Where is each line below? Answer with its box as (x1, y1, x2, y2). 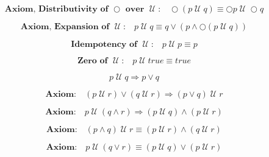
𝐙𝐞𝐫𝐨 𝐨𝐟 (77, 57, 108, 65)
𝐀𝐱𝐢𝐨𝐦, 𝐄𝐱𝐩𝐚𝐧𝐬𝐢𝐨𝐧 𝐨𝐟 (20, 23, 110, 31)
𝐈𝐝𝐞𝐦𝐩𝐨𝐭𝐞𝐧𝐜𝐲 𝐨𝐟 (71, 40, 137, 49)
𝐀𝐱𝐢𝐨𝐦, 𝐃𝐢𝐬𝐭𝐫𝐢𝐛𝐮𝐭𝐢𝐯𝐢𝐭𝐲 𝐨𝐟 (4, 5, 109, 13)
